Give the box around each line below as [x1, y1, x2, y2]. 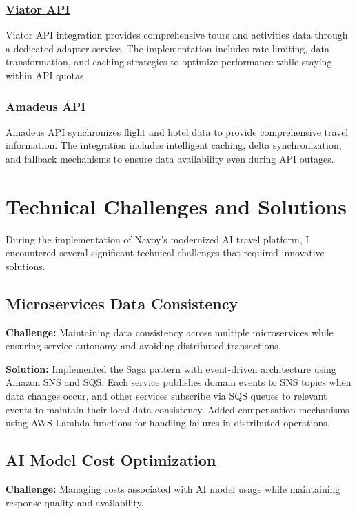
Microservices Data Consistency [6, 292, 238, 313]
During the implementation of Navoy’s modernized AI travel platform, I [6, 232, 309, 246]
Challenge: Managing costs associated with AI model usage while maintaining [6, 482, 340, 496]
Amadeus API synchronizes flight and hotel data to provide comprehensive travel [6, 124, 349, 138]
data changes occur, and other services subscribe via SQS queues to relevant [6, 389, 327, 403]
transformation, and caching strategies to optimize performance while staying [6, 54, 332, 69]
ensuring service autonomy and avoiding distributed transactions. [6, 338, 281, 353]
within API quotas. [6, 68, 87, 82]
